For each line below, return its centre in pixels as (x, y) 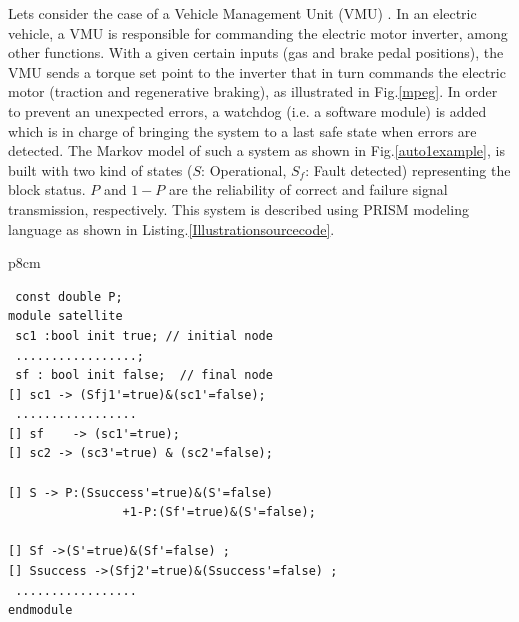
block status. (47, 189)
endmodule (40, 610)
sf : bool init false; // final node (144, 375)
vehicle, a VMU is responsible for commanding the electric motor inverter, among (258, 32)
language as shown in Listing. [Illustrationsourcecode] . (171, 228)
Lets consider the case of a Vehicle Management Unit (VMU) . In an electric (242, 13)
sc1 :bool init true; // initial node (144, 335)
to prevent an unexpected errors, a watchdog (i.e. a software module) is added (247, 110)
